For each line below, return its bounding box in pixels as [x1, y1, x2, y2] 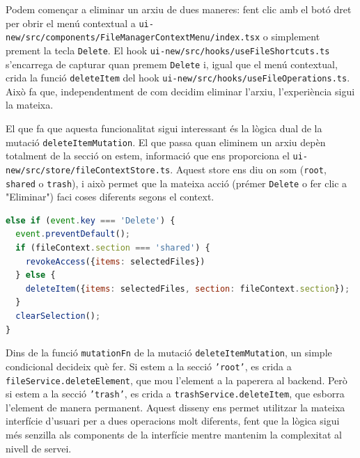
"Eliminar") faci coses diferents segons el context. [6, 189, 214, 204]
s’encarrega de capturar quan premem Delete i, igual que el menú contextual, [6, 56, 338, 71]
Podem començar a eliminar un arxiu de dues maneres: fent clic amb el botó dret [6, 2, 352, 16]
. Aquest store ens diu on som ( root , [170, 161, 327, 176]
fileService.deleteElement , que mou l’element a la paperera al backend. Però [6, 372, 347, 387]
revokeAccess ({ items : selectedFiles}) [25, 256, 205, 267]
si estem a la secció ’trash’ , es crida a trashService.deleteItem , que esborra [6, 386, 345, 401]
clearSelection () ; [15, 311, 101, 322]
